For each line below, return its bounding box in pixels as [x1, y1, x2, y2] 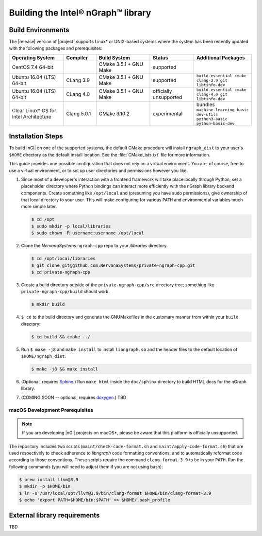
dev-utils [196, 112, 218, 117]
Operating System [12, 54, 55, 61]
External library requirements [9, 511, 100, 519]
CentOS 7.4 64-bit [12, 64, 53, 70]
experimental [152, 110, 183, 117]
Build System [98, 54, 131, 61]
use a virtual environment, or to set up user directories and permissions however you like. [9, 168, 188, 173]
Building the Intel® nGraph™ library [9, 7, 151, 18]
